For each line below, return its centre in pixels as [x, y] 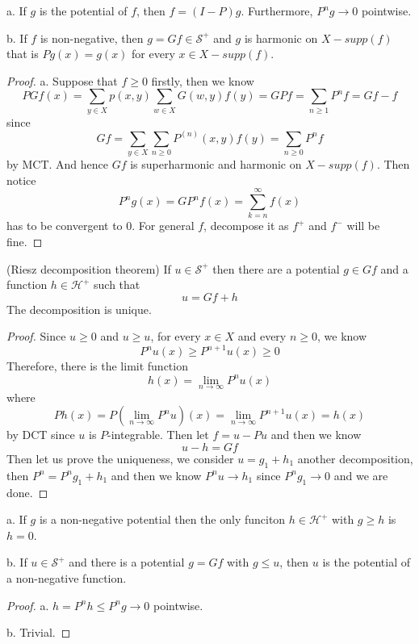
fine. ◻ [25, 241]
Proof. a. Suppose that [62, 80]
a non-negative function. [67, 577]
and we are [361, 475]
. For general [163, 226]
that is [23, 54]
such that [117, 284]
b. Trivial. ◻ [39, 632]
